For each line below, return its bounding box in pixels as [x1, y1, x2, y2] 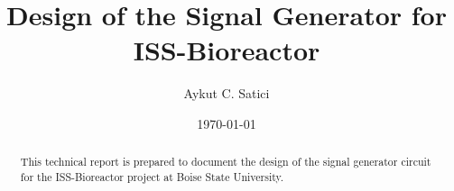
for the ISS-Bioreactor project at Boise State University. [20, 168, 284, 184]
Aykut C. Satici [183, 84, 270, 103]
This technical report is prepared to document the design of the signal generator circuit [20, 154, 431, 169]
